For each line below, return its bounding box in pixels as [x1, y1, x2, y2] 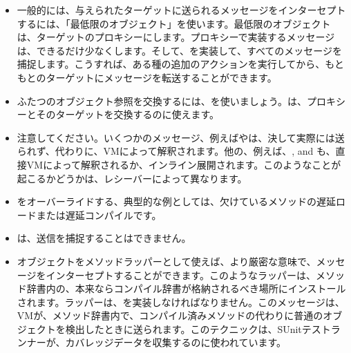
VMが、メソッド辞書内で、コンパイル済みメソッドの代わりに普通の [17, 308, 323, 323]
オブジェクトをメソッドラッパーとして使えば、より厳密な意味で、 [17, 254, 316, 268]
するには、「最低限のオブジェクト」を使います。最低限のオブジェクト [17, 16, 331, 30]
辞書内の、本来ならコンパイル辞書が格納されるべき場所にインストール [26, 281, 346, 296]
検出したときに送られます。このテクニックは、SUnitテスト [65, 321, 331, 336]
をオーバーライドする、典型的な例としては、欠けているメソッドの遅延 [17, 194, 336, 209]
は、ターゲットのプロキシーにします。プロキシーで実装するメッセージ [17, 30, 335, 44]
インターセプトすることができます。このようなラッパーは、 [46, 267, 316, 282]
